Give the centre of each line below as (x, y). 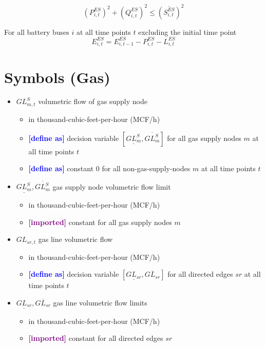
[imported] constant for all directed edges (96, 338)
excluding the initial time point (187, 32)
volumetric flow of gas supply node (93, 101)
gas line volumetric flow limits (100, 302)
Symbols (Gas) (57, 77)
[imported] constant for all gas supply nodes (100, 222)
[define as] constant (61, 168)
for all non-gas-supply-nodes (146, 168)
